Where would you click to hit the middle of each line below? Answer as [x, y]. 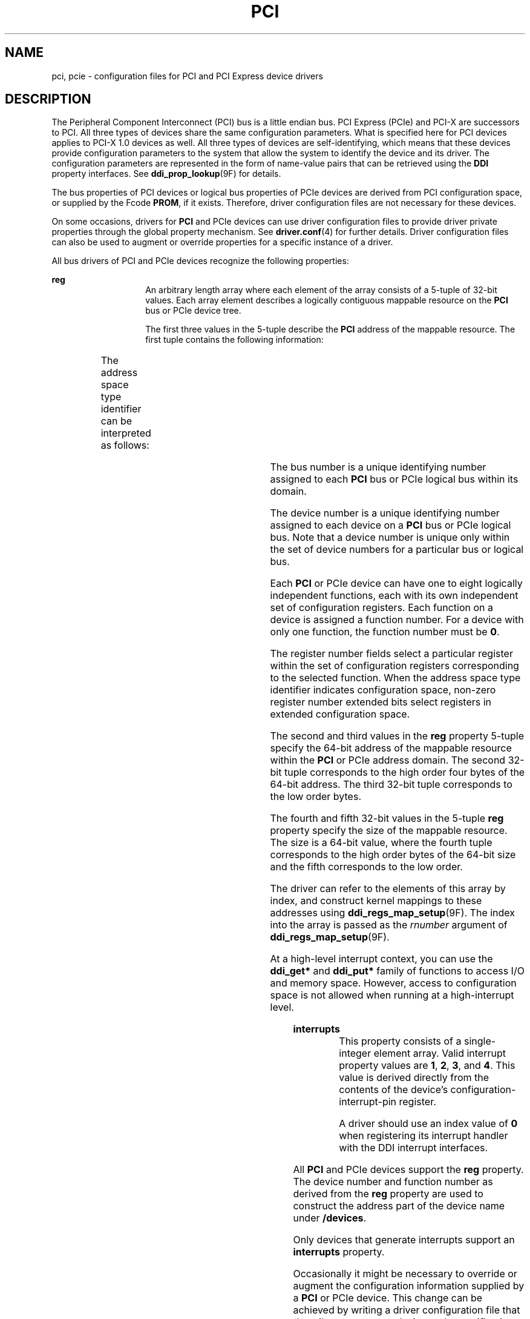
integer [355, 1053]
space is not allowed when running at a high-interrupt [392, 995]
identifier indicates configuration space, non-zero [383, 690]
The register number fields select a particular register [391, 654]
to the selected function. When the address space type [395, 678]
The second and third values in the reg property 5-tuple [397, 736]
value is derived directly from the [414, 1078]
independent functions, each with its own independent [394, 596]
